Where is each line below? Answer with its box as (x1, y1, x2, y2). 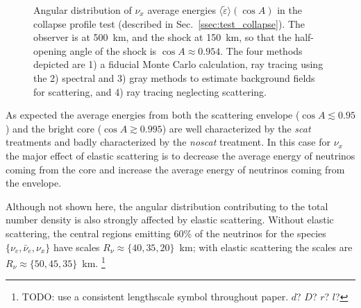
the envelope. (6, 176, 62, 190)
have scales (53, 239, 100, 254)
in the (277, 3, 302, 17)
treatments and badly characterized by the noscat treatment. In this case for (6, 135, 331, 149)
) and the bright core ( (6, 121, 102, 135)
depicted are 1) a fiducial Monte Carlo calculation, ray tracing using (33, 57, 324, 71)
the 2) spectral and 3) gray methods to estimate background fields (33, 70, 315, 85)
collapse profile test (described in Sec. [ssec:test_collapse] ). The (33, 16, 305, 31)
